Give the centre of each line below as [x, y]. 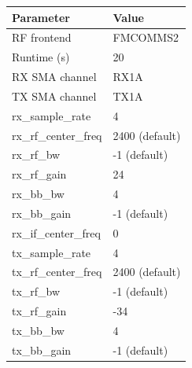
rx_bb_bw [38, 194]
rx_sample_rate [52, 115]
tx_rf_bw [36, 291]
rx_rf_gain [39, 174]
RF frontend [42, 37]
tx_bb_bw [38, 330]
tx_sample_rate [52, 252]
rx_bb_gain [42, 213]
